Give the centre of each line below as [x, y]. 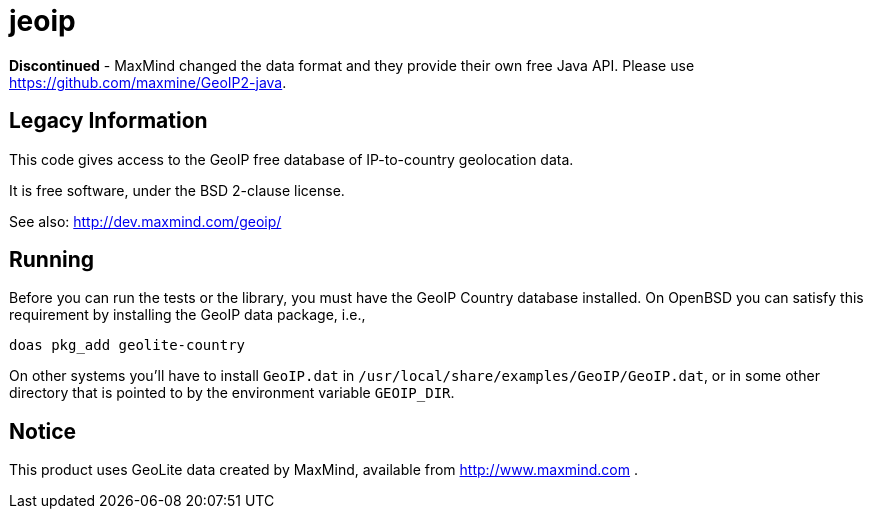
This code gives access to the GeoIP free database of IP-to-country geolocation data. [291, 159]
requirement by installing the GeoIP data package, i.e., [187, 315]
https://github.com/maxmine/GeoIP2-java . [148, 82]
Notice [43, 431]
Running [52, 260]
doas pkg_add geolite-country [127, 345]
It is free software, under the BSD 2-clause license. [177, 190]
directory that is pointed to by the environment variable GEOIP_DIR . [232, 393]
